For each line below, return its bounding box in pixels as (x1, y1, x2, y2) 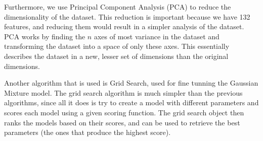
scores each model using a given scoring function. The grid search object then (4, 107, 244, 117)
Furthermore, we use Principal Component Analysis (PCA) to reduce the (4, 2, 231, 12)
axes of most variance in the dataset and (94, 31, 220, 41)
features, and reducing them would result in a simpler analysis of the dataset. (4, 21, 244, 32)
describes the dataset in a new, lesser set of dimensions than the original (4, 50, 229, 61)
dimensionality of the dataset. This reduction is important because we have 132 (4, 11, 250, 22)
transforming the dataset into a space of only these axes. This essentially (4, 41, 230, 51)
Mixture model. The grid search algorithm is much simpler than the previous (4, 87, 243, 98)
